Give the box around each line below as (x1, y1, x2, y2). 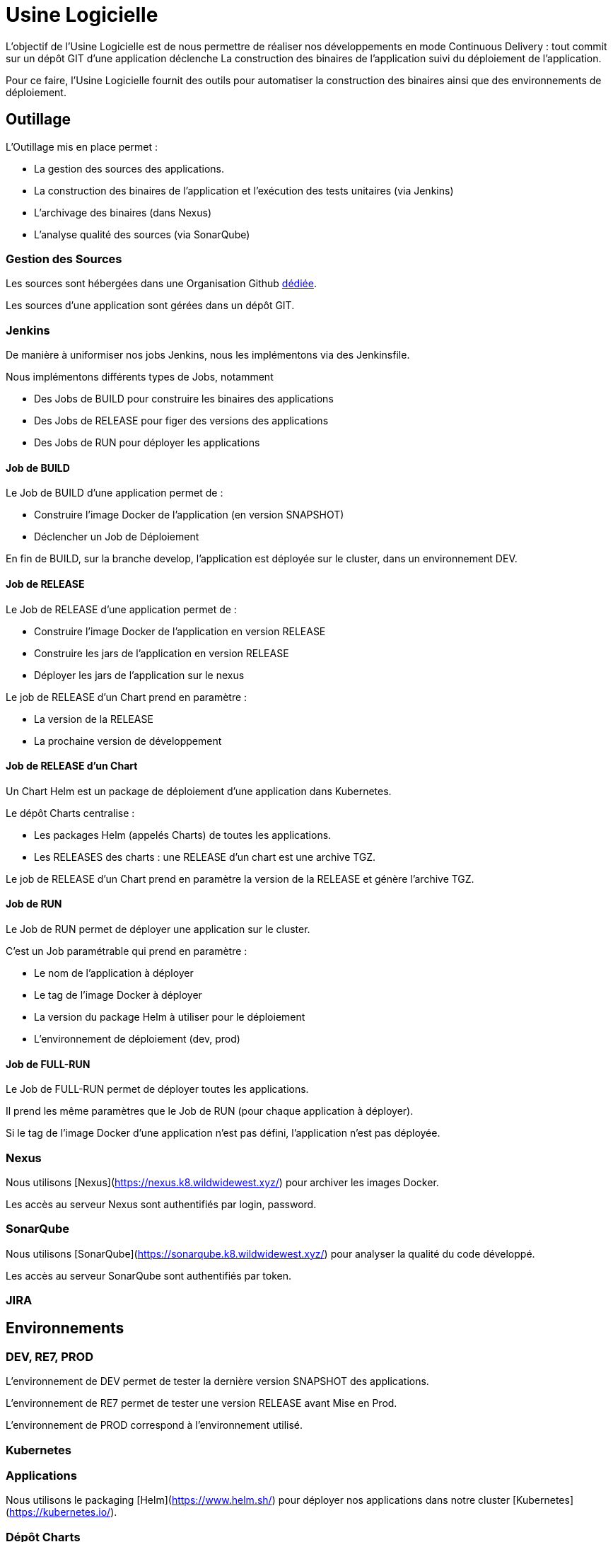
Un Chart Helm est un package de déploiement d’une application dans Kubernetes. (6, 784, 392, 797)
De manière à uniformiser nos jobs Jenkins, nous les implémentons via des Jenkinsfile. (6, 349, 410, 361)
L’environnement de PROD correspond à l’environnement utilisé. (6, 1419, 303, 1432)
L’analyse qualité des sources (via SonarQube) (34, 228, 250, 240)
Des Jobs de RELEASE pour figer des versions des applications (34, 415, 329, 427)
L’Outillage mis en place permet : (6, 140, 158, 153)
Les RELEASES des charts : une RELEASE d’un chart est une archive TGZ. (34, 850, 376, 863)
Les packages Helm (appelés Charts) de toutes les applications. (34, 828, 332, 841)
